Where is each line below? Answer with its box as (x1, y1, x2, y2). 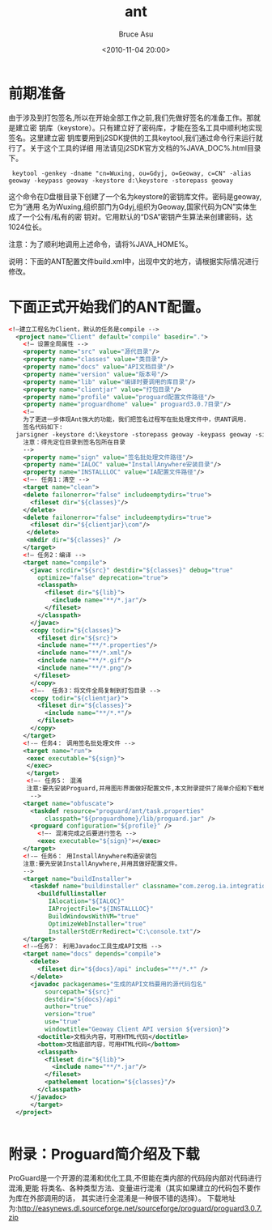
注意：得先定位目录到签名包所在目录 (23, 438, 125, 446)
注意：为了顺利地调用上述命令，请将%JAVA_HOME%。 (8, 239, 193, 249)
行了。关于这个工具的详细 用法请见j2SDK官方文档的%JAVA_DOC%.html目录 (8, 143, 261, 152)
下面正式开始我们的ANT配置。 (8, 298, 210, 316)
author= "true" (44, 1002, 92, 1011)
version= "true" (44, 1011, 96, 1019)
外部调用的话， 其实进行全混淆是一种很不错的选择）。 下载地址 (29, 1194, 236, 1203)
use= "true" (44, 1018, 82, 1026)
